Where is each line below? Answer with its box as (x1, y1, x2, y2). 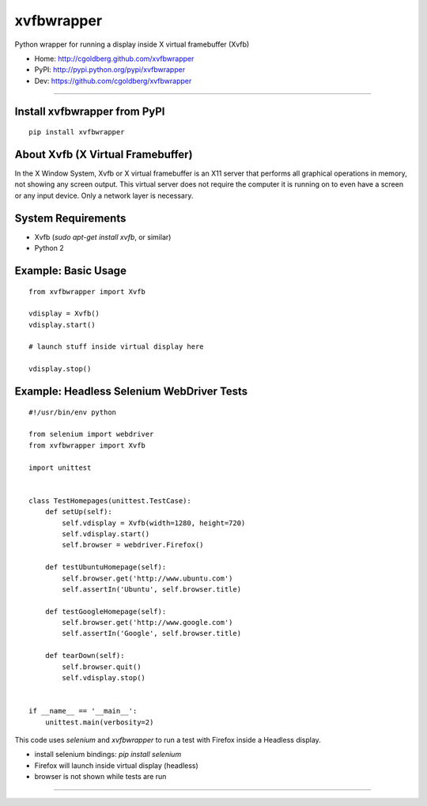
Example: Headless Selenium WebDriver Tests (14, 384, 248, 399)
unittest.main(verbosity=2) (44, 717, 154, 727)
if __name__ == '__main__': (28, 706, 138, 716)
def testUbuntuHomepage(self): (44, 562, 167, 572)
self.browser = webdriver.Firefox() (62, 540, 205, 550)
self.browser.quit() (62, 662, 142, 672)
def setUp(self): (44, 507, 112, 517)
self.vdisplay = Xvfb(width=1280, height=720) (62, 518, 246, 528)
